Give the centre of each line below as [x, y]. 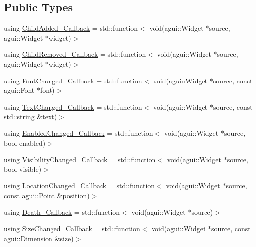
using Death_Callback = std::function [62, 212]
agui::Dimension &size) [39, 238]
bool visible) [23, 169]
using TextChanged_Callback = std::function [73, 106]
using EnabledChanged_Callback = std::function [78, 133]
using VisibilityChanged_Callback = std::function [80, 159]
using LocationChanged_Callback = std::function [79, 185]
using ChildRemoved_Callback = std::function [75, 54]
